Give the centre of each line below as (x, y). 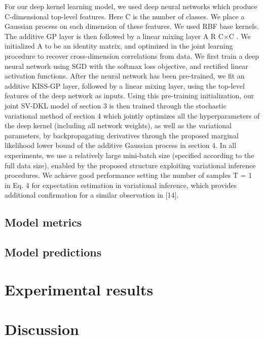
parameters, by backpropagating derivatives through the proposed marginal (122, 135)
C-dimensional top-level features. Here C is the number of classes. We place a (125, 16)
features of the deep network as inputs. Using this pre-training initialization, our (129, 96)
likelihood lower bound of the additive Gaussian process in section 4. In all (121, 145)
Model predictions (53, 252)
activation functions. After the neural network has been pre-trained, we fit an (125, 76)
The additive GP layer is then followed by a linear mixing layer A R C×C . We (128, 36)
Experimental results (79, 289)
